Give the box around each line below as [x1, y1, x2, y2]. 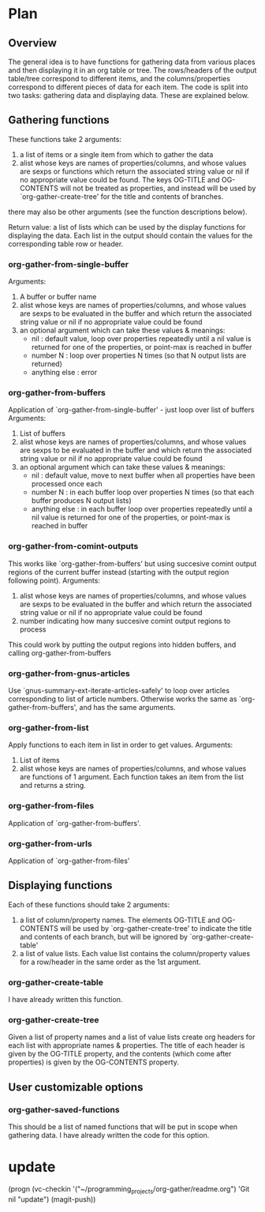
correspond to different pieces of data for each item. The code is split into [8, 82, 248, 92]
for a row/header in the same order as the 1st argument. [19, 957, 201, 966]
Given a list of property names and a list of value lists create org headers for [8, 1032, 256, 1042]
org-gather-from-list [8, 722, 89, 733]
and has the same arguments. [79, 703, 176, 711]
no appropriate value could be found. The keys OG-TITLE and [19, 174, 220, 184]
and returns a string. [19, 781, 87, 790]
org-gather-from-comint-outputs [8, 541, 139, 552]
